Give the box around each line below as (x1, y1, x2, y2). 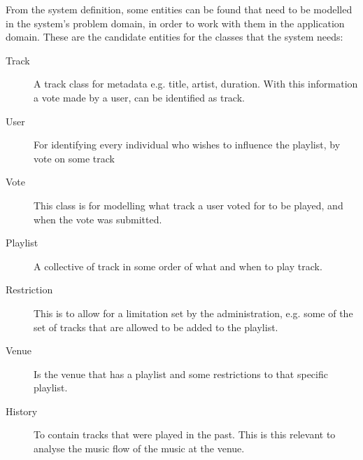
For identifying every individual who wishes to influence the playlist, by (34, 137, 341, 152)
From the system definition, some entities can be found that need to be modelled (6, 2, 353, 16)
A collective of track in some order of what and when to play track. (34, 258, 322, 273)
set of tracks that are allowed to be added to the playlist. (34, 319, 278, 334)
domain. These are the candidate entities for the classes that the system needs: (6, 29, 343, 44)
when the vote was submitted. (34, 211, 162, 226)
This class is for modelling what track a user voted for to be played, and (34, 197, 343, 212)
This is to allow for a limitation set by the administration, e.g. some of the (34, 305, 353, 320)
